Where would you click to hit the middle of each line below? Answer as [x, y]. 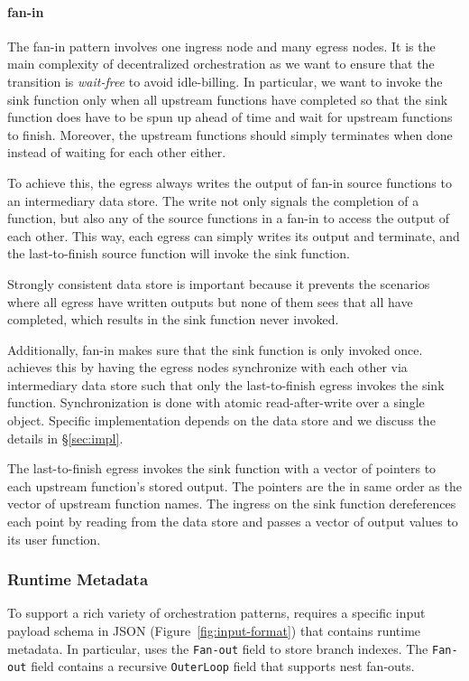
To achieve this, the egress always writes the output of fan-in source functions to [230, 182]
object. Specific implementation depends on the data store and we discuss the [221, 420]
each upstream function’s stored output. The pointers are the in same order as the [234, 485]
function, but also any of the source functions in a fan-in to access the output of [229, 218]
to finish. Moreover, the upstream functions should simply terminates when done [230, 134]
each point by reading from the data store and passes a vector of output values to [233, 522]
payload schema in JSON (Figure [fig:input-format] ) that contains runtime [214, 631]
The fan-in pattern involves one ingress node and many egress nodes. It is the [221, 46]
